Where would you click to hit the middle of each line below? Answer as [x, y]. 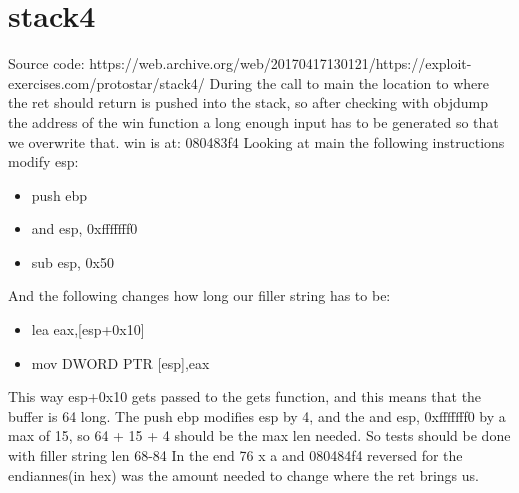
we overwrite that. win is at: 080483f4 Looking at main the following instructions [256, 141]
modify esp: [43, 161]
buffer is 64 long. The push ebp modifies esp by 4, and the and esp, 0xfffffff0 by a [257, 415]
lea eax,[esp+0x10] [88, 329]
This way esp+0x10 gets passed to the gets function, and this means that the [245, 396]
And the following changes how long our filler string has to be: [199, 295]
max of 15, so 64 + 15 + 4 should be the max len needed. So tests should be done [259, 435]
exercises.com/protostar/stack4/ [106, 82]
